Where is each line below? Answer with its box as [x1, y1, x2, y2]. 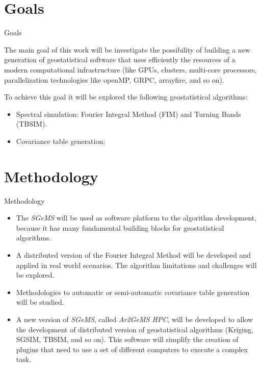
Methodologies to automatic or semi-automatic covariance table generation [16, 286, 250, 297]
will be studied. [16, 297, 64, 307]
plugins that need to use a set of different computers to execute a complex [16, 344, 248, 354]
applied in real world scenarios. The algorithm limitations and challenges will [16, 259, 257, 270]
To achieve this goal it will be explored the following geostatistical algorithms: [4, 91, 248, 102]
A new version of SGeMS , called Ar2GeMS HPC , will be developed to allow [16, 313, 253, 324]
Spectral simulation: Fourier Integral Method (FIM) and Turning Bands [16, 108, 241, 119]
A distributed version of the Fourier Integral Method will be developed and [16, 249, 251, 260]
